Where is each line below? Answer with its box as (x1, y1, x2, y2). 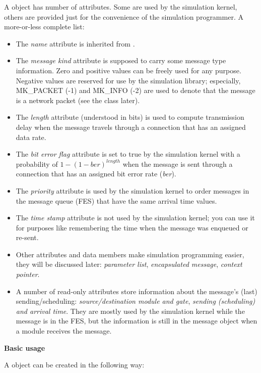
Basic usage (4, 342, 45, 353)
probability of (16, 158, 58, 169)
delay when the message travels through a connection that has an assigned (16, 121, 246, 132)
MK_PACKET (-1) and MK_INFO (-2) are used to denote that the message (16, 85, 255, 96)
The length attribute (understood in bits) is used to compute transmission (16, 112, 244, 122)
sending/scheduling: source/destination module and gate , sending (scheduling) (16, 296, 255, 306)
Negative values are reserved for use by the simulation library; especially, (16, 75, 241, 85)
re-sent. (16, 232, 39, 243)
